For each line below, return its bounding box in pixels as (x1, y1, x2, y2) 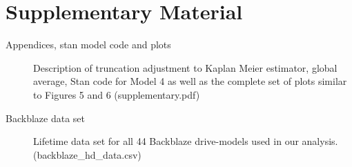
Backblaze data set (6, 110, 85, 125)
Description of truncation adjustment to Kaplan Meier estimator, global (33, 60, 338, 75)
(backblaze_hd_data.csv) (33, 147, 141, 161)
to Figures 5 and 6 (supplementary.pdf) (33, 87, 200, 101)
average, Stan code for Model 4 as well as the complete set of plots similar (33, 74, 347, 88)
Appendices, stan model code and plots (6, 37, 171, 52)
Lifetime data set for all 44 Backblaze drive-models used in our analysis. (33, 134, 338, 148)
